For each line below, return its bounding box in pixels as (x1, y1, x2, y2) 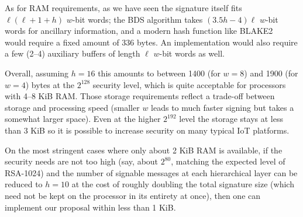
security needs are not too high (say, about (5, 155, 159, 167)
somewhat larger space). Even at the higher (5, 113, 161, 125)
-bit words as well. (159, 47, 225, 60)
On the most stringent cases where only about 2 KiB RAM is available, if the (5, 143, 283, 156)
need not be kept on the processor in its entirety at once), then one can (5, 189, 261, 201)
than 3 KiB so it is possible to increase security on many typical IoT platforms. (5, 124, 290, 136)
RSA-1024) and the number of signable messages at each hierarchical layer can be (5, 166, 298, 178)
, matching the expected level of (171, 155, 285, 167)
